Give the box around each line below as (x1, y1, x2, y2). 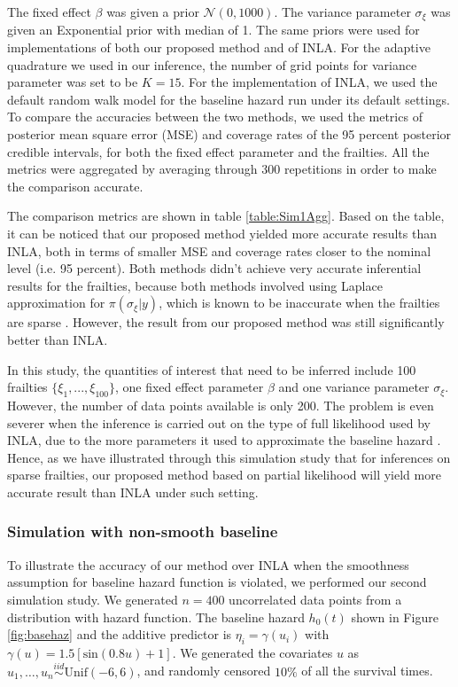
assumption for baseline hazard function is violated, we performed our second (7, 573, 427, 591)
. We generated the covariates (172, 643, 333, 661)
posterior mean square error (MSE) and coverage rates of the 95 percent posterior (7, 125, 452, 144)
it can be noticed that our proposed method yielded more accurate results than (7, 223, 437, 242)
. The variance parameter (274, 3, 411, 20)
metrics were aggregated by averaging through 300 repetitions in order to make (7, 160, 437, 178)
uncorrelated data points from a (229, 589, 402, 608)
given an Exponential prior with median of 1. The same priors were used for (7, 20, 420, 39)
